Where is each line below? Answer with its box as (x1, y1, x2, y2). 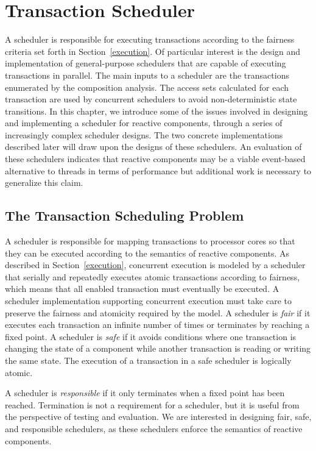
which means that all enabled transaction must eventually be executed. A (5, 282, 279, 295)
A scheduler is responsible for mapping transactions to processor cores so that (5, 235, 295, 247)
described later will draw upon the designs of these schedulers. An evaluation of (5, 140, 302, 153)
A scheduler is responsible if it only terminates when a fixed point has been (5, 386, 285, 399)
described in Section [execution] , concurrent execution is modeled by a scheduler (5, 258, 306, 271)
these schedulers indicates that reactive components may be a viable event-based (5, 152, 306, 165)
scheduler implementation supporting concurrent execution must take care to (5, 294, 292, 307)
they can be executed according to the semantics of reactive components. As (5, 246, 289, 259)
